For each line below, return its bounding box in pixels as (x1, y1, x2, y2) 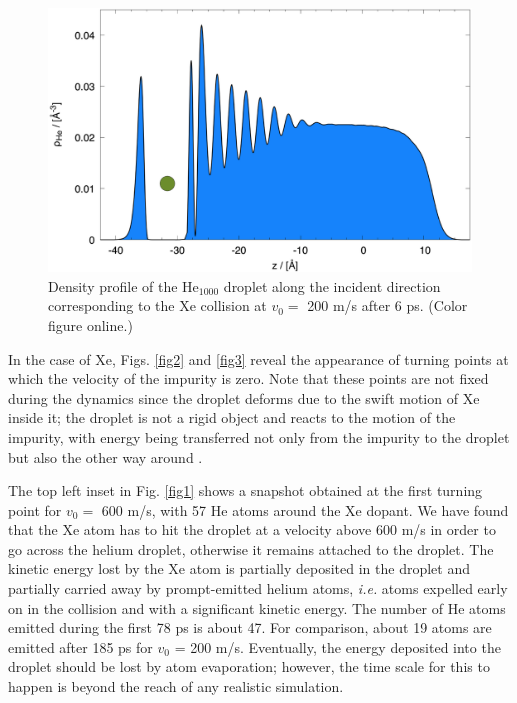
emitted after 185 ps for (8, 636, 153, 657)
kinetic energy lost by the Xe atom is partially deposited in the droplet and (8, 558, 470, 579)
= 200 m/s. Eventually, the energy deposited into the (174, 636, 501, 657)
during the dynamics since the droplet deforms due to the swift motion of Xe (8, 387, 480, 408)
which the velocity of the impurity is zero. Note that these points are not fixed (8, 368, 489, 389)
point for (8, 499, 62, 520)
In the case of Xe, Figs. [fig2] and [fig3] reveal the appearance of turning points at (8, 348, 509, 369)
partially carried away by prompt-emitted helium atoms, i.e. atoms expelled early (8, 578, 508, 599)
